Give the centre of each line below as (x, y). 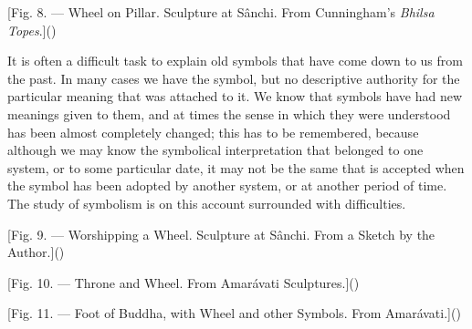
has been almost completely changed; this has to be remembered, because (213, 132)
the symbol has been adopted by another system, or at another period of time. (227, 185)
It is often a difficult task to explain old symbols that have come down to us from (235, 61)
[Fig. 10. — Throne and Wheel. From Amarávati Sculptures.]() (184, 282)
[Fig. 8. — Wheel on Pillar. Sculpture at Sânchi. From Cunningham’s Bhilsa (221, 12)
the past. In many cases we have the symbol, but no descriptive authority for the (234, 78)
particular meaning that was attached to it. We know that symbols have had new (235, 96)
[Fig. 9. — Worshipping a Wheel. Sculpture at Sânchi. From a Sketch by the (221, 234)
